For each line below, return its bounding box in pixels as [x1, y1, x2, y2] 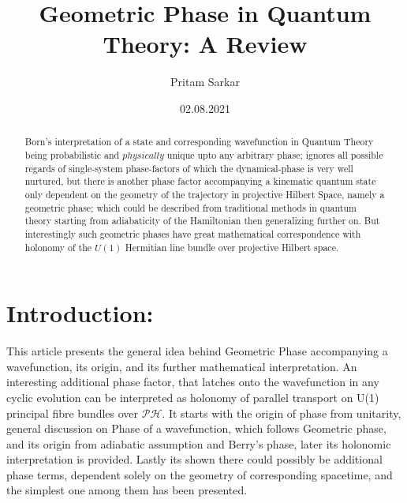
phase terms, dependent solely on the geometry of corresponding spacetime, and [6, 466, 393, 482]
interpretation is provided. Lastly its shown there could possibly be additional [6, 451, 383, 467]
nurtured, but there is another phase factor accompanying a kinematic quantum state [24, 175, 376, 188]
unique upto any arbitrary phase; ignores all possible [166, 148, 383, 161]
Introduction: [6, 297, 154, 329]
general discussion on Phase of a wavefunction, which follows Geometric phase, [6, 420, 386, 437]
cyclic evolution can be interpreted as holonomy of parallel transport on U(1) [6, 389, 379, 405]
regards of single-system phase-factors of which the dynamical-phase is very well [24, 161, 353, 175]
